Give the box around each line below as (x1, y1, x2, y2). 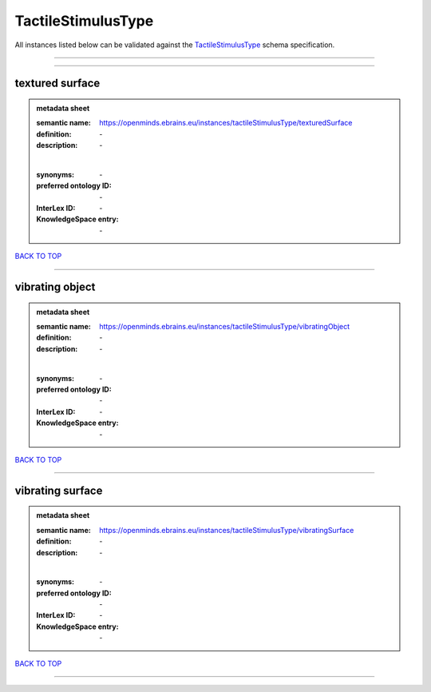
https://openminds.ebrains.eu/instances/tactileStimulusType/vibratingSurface (99, 525, 354, 535)
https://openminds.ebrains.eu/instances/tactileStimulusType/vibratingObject (99, 322, 350, 332)
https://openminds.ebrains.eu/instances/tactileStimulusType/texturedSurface (99, 118, 353, 128)
